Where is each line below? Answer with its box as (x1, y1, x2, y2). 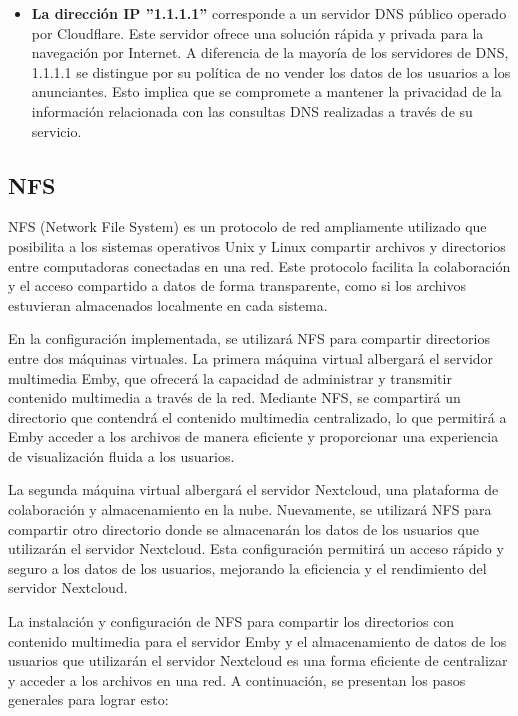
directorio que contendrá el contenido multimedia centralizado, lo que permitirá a (8, 406, 507, 427)
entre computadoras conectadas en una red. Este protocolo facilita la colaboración (8, 255, 511, 276)
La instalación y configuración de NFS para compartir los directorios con (8, 611, 455, 632)
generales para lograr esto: (8, 689, 169, 710)
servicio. (31, 120, 82, 141)
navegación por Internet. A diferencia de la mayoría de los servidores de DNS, (31, 42, 509, 63)
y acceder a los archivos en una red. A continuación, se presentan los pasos (8, 669, 466, 690)
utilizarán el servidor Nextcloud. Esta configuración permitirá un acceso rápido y (8, 538, 504, 559)
